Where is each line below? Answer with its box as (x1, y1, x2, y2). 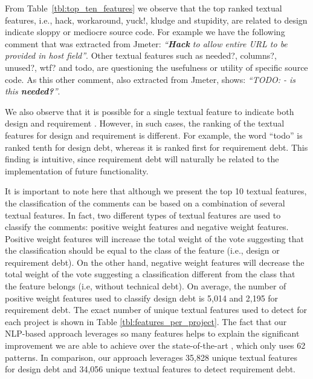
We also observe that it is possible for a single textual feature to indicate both (5, 105, 294, 117)
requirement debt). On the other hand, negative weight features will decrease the (5, 255, 305, 268)
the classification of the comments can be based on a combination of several (5, 196, 285, 209)
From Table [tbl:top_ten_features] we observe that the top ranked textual (5, 2, 282, 14)
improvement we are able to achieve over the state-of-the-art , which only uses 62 (5, 339, 306, 352)
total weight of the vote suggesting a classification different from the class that (5, 268, 295, 280)
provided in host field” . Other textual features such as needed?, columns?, (5, 49, 277, 62)
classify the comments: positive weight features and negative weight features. (5, 220, 289, 233)
